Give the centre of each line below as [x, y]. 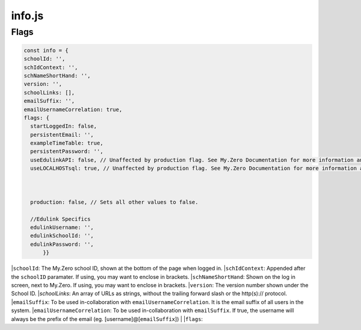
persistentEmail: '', [62, 135]
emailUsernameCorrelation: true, [73, 109]
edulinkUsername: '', [62, 227]
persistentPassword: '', [67, 151]
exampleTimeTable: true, [67, 143]
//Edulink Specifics [60, 219]
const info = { [46, 50]
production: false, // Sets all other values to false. [114, 202]
